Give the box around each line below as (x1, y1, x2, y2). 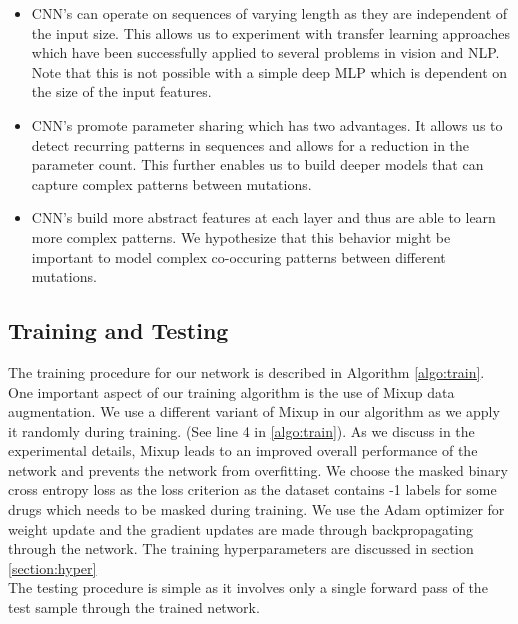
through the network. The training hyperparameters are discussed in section (8, 538, 474, 559)
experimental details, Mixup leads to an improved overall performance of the (8, 440, 478, 461)
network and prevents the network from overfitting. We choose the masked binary (8, 459, 508, 480)
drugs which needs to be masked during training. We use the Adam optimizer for (8, 499, 505, 520)
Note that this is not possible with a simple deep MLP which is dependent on (31, 61, 508, 82)
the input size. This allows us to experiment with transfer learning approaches (31, 22, 511, 43)
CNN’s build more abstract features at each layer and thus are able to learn (31, 207, 496, 228)
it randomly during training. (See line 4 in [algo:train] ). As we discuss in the (8, 420, 475, 441)
